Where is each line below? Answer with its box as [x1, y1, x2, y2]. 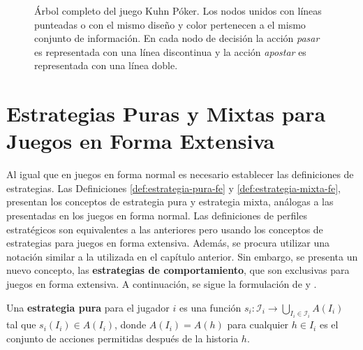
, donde [114, 317, 147, 332]
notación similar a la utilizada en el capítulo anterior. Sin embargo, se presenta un [6, 249, 358, 263]
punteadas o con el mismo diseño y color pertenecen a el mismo [34, 17, 306, 31]
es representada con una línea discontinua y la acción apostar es [34, 44, 306, 59]
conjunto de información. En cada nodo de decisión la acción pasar [34, 31, 320, 45]
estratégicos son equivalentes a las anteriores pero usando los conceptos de [6, 221, 323, 236]
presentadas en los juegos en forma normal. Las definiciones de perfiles [6, 208, 307, 223]
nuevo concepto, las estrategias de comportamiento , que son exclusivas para [6, 263, 350, 277]
